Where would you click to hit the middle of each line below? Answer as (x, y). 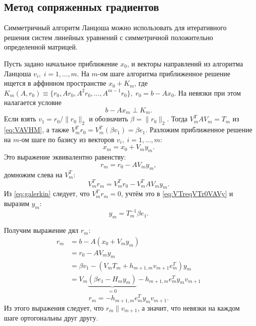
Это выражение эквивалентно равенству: (65, 157)
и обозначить (108, 119)
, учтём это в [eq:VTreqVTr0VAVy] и (177, 193)
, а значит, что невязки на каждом (189, 307)
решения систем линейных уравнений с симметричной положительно (109, 37)
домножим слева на (33, 174)
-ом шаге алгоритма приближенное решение (164, 73)
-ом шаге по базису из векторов (67, 139)
